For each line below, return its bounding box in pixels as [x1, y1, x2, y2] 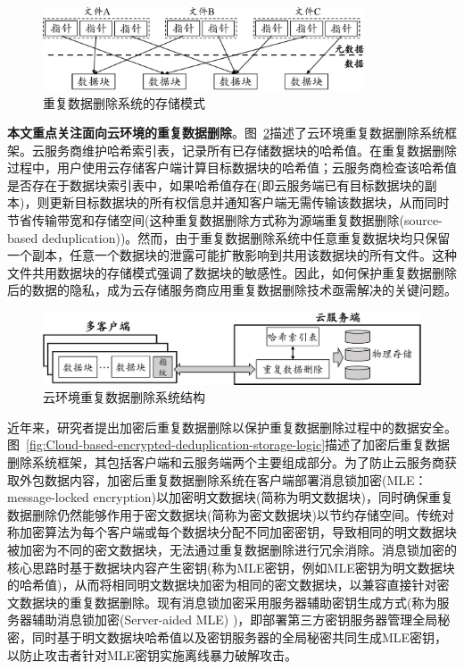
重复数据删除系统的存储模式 [43, 93, 205, 112]
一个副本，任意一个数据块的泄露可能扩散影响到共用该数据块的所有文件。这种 [7, 246, 457, 264]
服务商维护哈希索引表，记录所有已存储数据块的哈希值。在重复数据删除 [44, 140, 457, 159]
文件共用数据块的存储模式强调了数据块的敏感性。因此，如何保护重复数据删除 [7, 263, 457, 281]
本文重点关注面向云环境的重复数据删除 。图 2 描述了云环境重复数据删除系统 [7, 123, 444, 142]
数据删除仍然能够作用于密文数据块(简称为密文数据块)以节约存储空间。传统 [7, 505, 442, 523]
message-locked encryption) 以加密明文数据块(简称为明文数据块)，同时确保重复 [7, 488, 453, 507]
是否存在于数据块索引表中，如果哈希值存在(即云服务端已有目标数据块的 [7, 175, 425, 194]
